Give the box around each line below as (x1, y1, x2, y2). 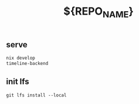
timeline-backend (6, 61, 49, 67)
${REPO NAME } (63, 5, 134, 20)
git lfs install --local (6, 92, 67, 98)
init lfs (6, 77, 29, 86)
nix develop (6, 55, 35, 61)
